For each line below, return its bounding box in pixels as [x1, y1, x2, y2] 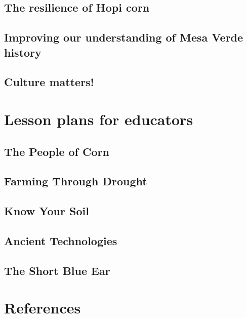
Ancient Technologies [4, 232, 117, 248]
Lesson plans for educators [4, 108, 193, 129]
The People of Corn [4, 143, 109, 159]
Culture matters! [4, 74, 94, 90]
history [4, 44, 42, 60]
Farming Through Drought [4, 173, 147, 189]
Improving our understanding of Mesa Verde [4, 29, 243, 45]
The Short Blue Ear [4, 262, 110, 278]
